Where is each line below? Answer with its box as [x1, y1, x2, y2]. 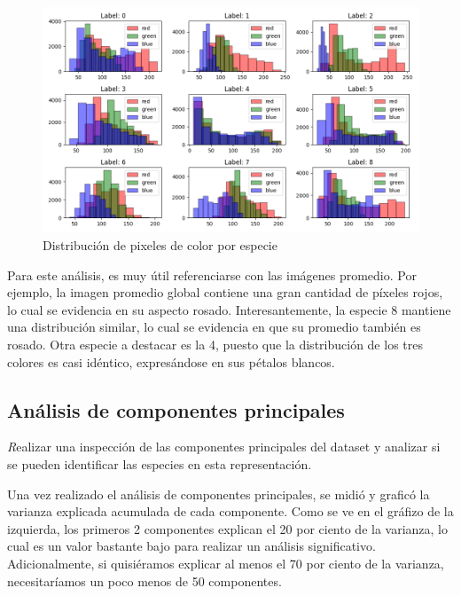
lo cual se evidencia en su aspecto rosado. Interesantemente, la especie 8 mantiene [7, 300, 451, 318]
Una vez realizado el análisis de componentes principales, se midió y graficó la [7, 484, 430, 503]
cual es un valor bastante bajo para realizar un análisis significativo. [7, 537, 376, 555]
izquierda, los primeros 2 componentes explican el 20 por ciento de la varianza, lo [7, 519, 449, 537]
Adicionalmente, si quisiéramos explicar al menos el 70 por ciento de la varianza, [7, 553, 444, 572]
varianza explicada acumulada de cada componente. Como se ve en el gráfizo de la [7, 502, 454, 521]
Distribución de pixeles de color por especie [43, 235, 277, 254]
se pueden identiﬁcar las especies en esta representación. [7, 454, 312, 473]
